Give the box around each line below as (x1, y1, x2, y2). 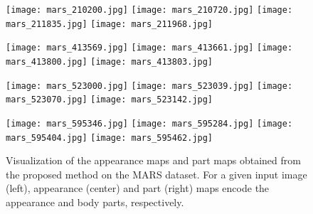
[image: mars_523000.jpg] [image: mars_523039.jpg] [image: (6, 80, 293, 91)
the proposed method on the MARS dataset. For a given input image (6, 166, 307, 181)
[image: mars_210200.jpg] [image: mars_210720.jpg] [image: (6, 5, 293, 15)
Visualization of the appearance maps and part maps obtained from (6, 153, 301, 168)
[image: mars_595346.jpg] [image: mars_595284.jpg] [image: (6, 118, 293, 129)
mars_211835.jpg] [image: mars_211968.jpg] (6, 18, 213, 29)
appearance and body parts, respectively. (6, 195, 184, 210)
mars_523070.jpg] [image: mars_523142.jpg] (6, 95, 213, 105)
